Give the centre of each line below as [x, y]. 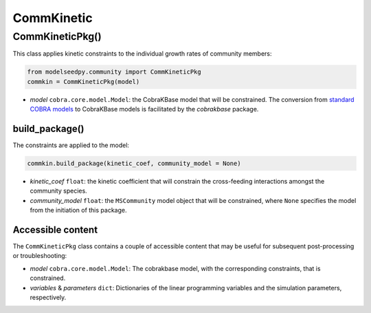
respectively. [48, 298]
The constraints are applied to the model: [71, 145]
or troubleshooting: [40, 256]
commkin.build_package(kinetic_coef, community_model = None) [134, 164]
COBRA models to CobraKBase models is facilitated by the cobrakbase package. [144, 109]
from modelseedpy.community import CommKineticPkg [114, 72]
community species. [58, 191]
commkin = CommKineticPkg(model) [83, 82]
